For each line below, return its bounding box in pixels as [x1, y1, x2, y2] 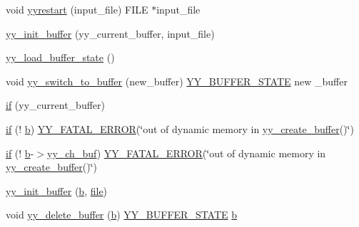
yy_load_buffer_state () [6, 50, 115, 65]
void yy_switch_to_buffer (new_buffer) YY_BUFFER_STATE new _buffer [6, 73, 348, 88]
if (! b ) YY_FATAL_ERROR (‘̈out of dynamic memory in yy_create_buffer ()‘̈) [6, 121, 354, 136]
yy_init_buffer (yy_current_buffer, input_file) [6, 26, 215, 41]
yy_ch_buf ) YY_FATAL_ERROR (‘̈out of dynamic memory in [46, 145, 326, 160]
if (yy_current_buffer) [6, 97, 105, 112]
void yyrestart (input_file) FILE [6, 2, 148, 16]
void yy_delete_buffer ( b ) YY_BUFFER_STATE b [6, 207, 238, 222]
